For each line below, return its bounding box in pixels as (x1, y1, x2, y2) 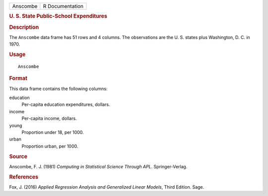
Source (9, 153, 28, 160)
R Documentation (43, 3, 84, 9)
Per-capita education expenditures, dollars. (21, 101, 110, 107)
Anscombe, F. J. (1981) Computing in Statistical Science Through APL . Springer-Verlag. (9, 163, 188, 169)
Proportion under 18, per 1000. (21, 129, 84, 135)
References (9, 173, 39, 180)
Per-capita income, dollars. (21, 115, 77, 121)
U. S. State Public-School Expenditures (9, 13, 108, 20)
